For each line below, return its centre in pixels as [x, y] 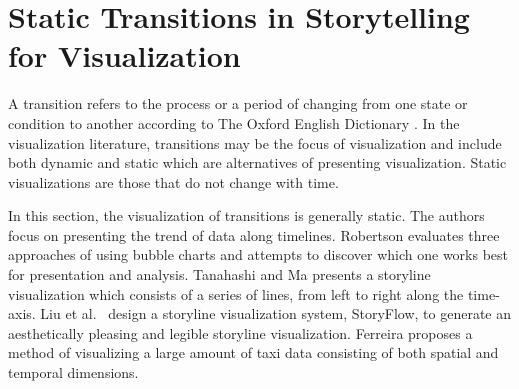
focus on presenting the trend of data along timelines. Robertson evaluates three [254, 234]
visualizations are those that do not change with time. [173, 181]
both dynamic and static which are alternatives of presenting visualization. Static [257, 162]
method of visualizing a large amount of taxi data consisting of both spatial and [253, 352]
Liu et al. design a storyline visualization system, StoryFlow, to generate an [276, 313]
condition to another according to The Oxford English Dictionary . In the [234, 122]
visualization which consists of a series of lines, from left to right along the [236, 293]
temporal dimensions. [73, 372]
